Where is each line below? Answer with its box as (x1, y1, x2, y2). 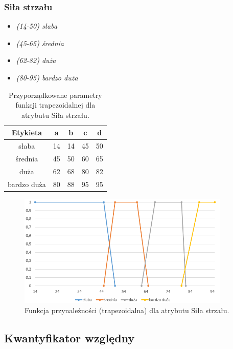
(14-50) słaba (16, 20, 58, 31)
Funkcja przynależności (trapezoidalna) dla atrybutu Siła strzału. (25, 304, 229, 315)
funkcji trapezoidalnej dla (15, 99, 96, 110)
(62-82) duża (16, 55, 56, 66)
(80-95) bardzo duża (16, 72, 78, 83)
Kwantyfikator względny (4, 330, 135, 345)
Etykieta (11, 127, 42, 138)
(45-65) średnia (16, 37, 64, 48)
